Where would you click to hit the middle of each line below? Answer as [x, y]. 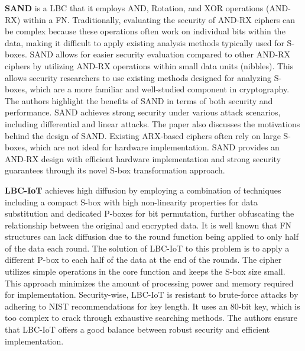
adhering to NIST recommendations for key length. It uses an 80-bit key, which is [152, 306]
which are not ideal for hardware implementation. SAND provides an [155, 147]
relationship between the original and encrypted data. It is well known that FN [148, 225]
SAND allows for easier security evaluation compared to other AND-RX [160, 54]
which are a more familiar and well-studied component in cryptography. [160, 89]
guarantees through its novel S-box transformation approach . [115, 170]
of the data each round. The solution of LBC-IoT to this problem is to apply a [147, 248]
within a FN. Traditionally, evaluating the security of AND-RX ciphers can [159, 19]
